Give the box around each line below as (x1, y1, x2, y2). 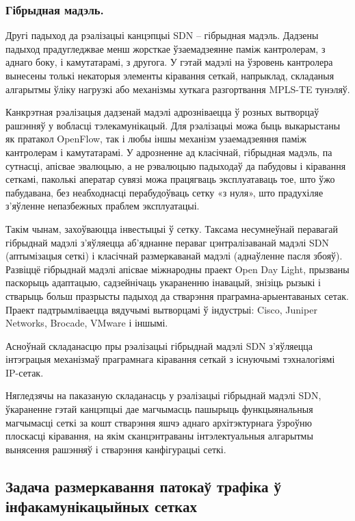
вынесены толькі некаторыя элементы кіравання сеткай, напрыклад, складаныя (5, 68, 334, 82)
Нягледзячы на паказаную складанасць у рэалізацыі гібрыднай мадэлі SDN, (5, 388, 321, 403)
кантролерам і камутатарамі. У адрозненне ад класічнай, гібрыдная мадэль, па (5, 144, 332, 159)
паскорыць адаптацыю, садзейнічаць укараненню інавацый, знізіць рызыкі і (5, 275, 321, 290)
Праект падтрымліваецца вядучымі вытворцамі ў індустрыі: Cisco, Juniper (5, 302, 317, 316)
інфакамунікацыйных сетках (5, 496, 197, 517)
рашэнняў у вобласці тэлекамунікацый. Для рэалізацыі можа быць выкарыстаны (5, 118, 341, 132)
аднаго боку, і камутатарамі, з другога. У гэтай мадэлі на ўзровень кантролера (5, 55, 333, 69)
